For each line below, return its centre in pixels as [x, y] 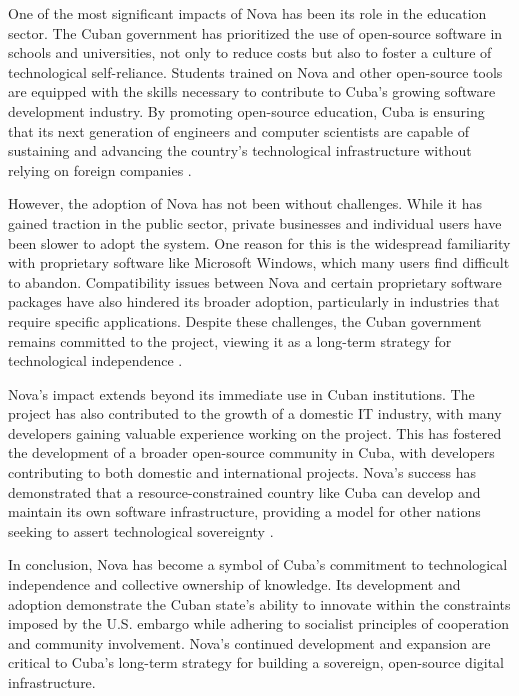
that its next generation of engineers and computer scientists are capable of [238, 130]
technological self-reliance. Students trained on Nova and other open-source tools [255, 71]
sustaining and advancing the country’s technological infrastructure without [240, 150]
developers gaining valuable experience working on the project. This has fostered [255, 432]
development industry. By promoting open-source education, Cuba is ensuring [246, 110]
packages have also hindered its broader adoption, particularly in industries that [254, 301]
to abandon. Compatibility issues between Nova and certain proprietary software [255, 281]
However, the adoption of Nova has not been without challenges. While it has [245, 203]
